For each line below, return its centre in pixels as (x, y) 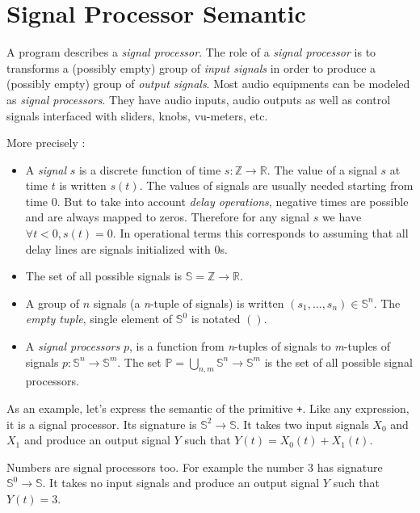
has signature (350, 467)
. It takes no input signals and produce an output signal (181, 483)
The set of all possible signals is (104, 276)
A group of (52, 303)
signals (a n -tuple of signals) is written (189, 303)
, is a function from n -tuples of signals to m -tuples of (260, 346)
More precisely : (46, 143)
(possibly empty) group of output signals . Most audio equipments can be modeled (208, 84)
